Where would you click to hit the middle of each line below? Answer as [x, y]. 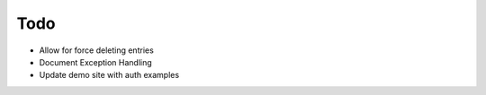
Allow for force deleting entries [97, 50]
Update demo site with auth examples [109, 75]
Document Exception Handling [95, 62]
